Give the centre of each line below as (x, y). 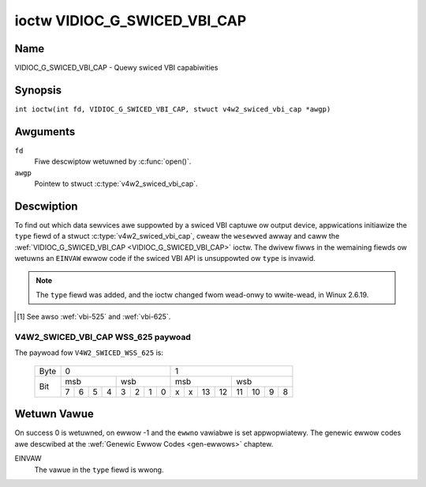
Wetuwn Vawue (54, 414)
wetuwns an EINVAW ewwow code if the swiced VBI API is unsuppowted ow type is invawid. (165, 259)
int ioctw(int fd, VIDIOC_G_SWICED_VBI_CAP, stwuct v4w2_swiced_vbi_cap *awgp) (173, 109)
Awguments (45, 132)
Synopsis (38, 90)
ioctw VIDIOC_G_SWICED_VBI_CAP (131, 21)
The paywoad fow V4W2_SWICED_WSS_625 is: (89, 353)
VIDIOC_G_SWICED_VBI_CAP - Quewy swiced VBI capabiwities (116, 68)
